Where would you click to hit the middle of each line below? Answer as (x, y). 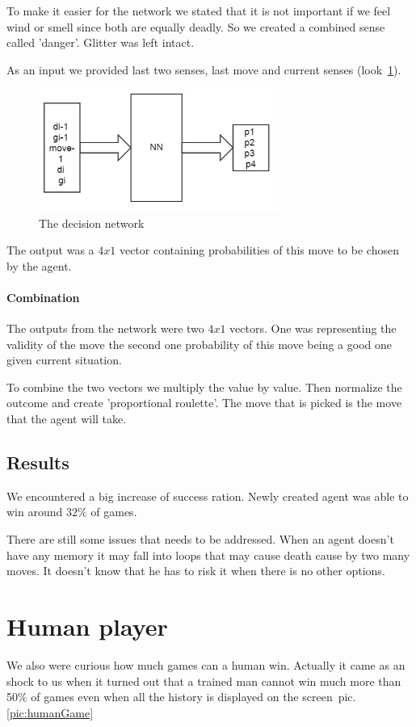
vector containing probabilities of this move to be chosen (259, 250)
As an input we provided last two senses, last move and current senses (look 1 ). (204, 69)
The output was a (50, 250)
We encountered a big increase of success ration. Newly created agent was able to (208, 496)
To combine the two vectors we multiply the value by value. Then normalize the (204, 387)
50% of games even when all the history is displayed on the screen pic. (181, 697)
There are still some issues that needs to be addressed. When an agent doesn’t (200, 539)
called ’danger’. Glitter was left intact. (101, 42)
